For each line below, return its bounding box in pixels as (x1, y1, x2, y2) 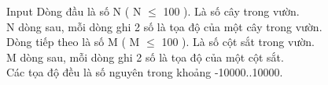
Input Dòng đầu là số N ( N (6, 3, 142, 19)
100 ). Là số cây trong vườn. (163, 3, 300, 19)
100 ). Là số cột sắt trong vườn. (161, 34, 315, 50)
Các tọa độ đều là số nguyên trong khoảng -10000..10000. (6, 64, 283, 80)
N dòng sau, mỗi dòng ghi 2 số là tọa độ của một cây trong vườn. (6, 18, 322, 34)
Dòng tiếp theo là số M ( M (6, 34, 140, 50)
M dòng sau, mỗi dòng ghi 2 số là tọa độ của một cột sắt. (6, 48, 284, 65)
